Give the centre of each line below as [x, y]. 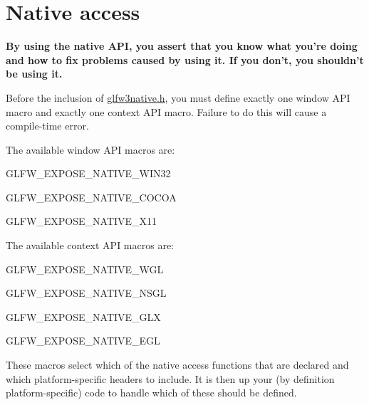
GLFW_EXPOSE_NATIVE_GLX [83, 316]
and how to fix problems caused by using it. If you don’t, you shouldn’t [185, 59]
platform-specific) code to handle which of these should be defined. [151, 393]
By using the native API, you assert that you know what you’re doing [182, 46]
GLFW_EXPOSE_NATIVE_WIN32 [88, 173]
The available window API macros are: [90, 149]
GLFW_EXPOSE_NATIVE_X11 [82, 221]
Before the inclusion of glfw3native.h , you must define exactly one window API [178, 97]
